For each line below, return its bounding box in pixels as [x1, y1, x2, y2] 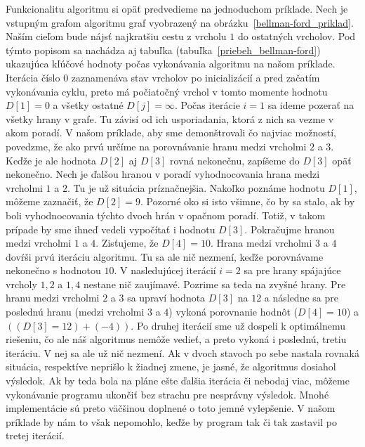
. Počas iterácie [175, 98, 240, 112]
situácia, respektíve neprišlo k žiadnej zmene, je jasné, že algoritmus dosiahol [6, 359, 336, 374]
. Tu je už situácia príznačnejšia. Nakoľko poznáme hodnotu [67, 180, 325, 195]
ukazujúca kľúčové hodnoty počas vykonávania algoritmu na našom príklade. [6, 56, 336, 71]
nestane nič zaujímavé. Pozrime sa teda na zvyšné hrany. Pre [83, 276, 346, 291]
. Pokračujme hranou [244, 221, 335, 236]
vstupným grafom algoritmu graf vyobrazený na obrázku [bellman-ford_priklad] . [6, 15, 354, 30]
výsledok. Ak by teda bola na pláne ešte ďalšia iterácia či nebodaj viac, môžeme [6, 373, 350, 388]
